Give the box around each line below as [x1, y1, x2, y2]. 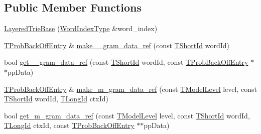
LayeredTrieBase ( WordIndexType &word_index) [4, 23, 158, 34]
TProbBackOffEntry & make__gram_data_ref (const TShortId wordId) [4, 40, 229, 50]
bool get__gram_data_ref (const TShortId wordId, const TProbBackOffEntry [4, 57, 248, 67]
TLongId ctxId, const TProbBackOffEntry [4, 120, 135, 130]
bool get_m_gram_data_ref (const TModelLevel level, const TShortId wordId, [4, 110, 250, 120]
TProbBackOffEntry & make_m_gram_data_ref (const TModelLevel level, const [4, 83, 257, 94]
